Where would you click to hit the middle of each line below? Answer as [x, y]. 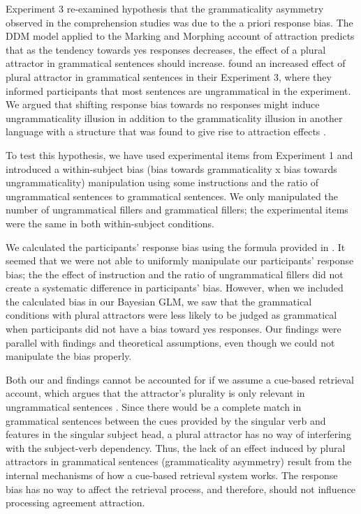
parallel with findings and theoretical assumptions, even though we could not [170, 342]
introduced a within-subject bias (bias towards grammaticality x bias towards [171, 168]
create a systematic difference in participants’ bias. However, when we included [175, 288]
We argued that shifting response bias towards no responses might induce [163, 104]
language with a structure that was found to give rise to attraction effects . [166, 131]
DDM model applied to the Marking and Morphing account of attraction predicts [180, 36]
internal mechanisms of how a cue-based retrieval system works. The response [172, 475]
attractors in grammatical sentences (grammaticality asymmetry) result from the [179, 461]
